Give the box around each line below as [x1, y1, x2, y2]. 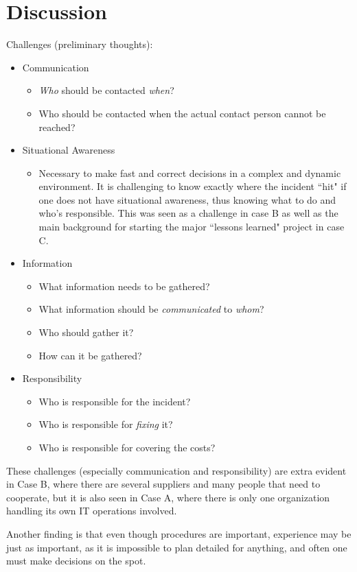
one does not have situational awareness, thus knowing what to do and [38, 192, 336, 206]
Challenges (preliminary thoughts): [6, 37, 153, 51]
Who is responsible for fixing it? [38, 417, 173, 431]
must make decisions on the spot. [6, 553, 146, 568]
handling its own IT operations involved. [6, 503, 177, 518]
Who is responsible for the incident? [38, 394, 191, 408]
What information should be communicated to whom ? [38, 302, 264, 316]
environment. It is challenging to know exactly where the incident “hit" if [38, 179, 347, 193]
